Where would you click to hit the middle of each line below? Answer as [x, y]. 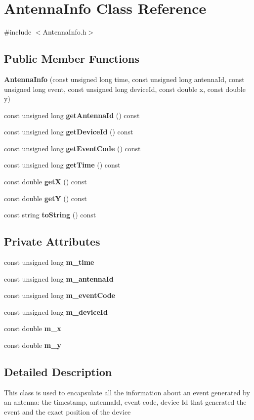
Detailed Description [58, 372]
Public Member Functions [72, 59]
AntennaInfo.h [64, 32]
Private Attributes [52, 241]
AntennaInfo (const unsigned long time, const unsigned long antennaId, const [124, 79]
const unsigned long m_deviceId [56, 312]
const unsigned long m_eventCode [60, 295]
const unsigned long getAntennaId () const [72, 115]
